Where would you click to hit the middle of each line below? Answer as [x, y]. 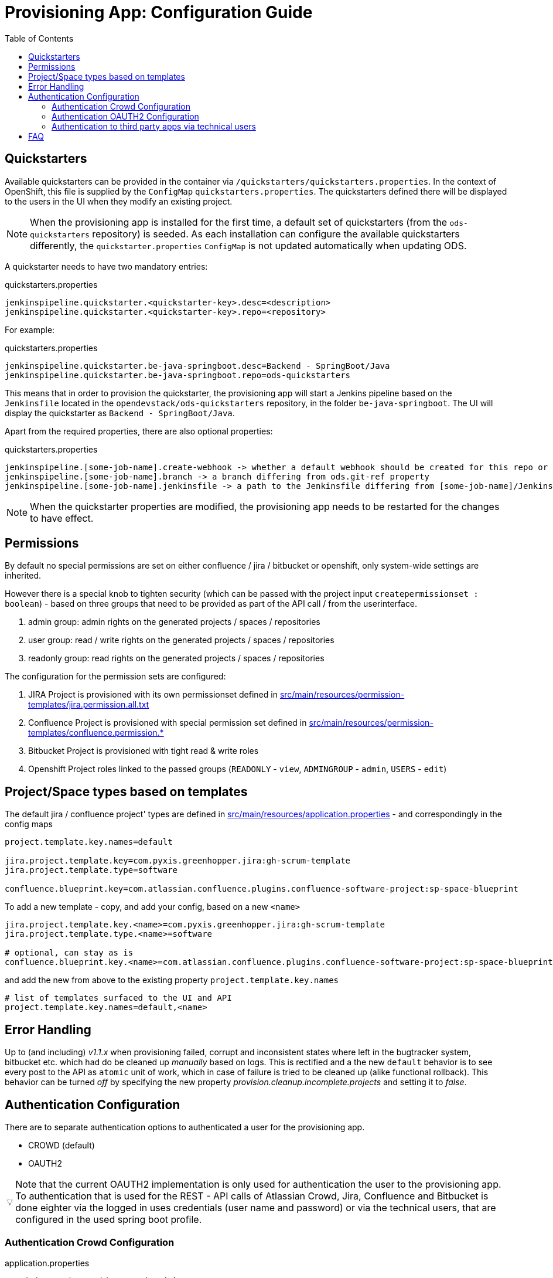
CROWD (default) [62, 1145]
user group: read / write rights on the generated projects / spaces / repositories [181, 640]
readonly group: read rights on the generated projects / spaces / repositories [176, 658]
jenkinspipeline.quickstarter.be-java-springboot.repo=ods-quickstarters [178, 375]
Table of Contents [39, 38]
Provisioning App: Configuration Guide [159, 12]
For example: [30, 329]
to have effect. [62, 518]
